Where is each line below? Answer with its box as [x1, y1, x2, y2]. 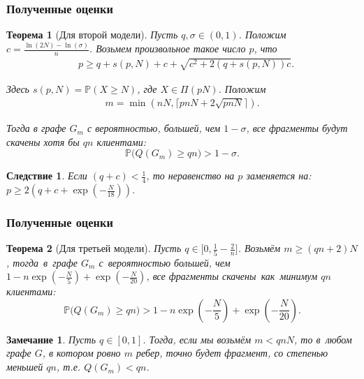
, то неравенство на [146, 168, 235, 183]
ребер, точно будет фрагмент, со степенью [136, 345, 328, 360]
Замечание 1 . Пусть [6, 332, 96, 346]
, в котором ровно [42, 345, 121, 360]
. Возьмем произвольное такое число [89, 41, 246, 56]
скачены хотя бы [6, 134, 80, 149]
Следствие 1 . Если [6, 168, 87, 183]
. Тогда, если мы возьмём [143, 332, 252, 346]
